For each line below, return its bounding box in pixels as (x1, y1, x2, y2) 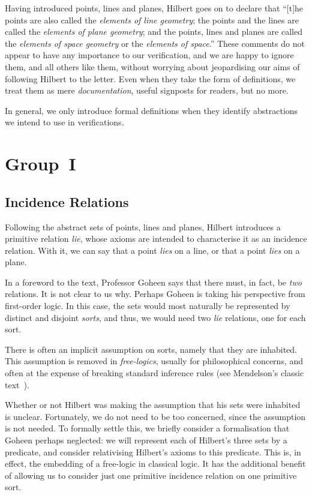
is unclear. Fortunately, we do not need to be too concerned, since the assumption (5, 410, 306, 422)
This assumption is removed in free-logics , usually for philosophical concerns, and (5, 355, 304, 367)
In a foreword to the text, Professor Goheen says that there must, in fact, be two (5, 275, 302, 288)
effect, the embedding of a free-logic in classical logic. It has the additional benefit (5, 457, 306, 470)
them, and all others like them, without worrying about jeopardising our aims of (5, 60, 300, 73)
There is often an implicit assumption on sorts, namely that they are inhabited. (5, 343, 298, 355)
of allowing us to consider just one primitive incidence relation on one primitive (5, 469, 297, 481)
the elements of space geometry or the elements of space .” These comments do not (5, 37, 305, 49)
